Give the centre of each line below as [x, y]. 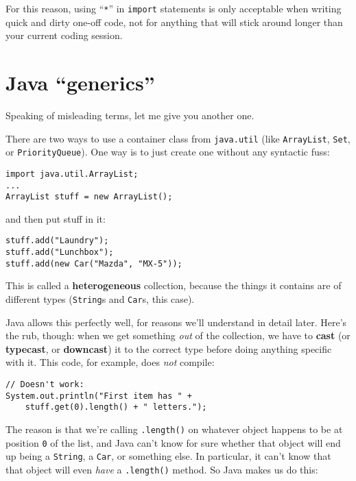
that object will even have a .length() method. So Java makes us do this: [162, 469]
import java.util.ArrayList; [72, 174]
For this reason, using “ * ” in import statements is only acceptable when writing [174, 8]
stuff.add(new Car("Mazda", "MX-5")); [94, 263]
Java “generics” [80, 83]
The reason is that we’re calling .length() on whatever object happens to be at [174, 429]
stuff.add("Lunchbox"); [60, 252]
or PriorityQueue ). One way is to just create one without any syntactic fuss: [168, 152]
